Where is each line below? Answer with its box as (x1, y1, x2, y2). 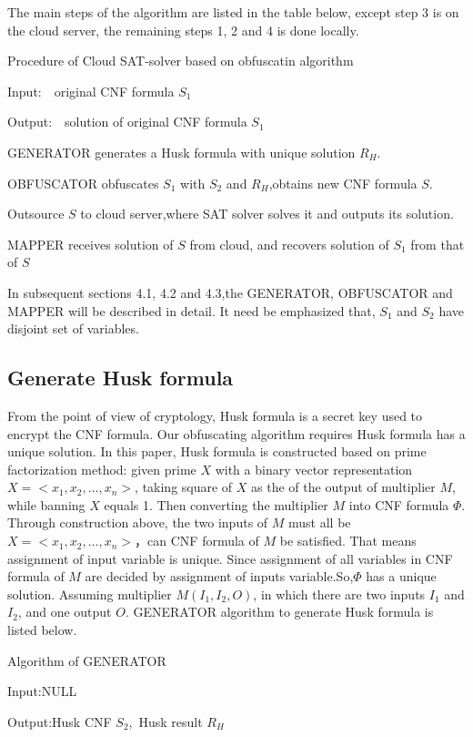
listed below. (7, 620, 77, 640)
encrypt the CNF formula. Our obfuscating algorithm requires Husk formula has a (7, 424, 466, 443)
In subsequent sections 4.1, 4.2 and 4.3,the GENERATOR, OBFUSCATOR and (7, 282, 453, 302)
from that (410, 234, 465, 253)
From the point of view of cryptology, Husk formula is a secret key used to (7, 405, 423, 425)
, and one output (17, 602, 112, 621)
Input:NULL (7, 681, 77, 701)
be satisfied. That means (279, 531, 417, 550)
